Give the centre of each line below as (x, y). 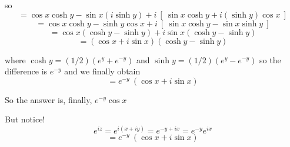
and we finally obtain (102, 71)
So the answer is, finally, (49, 99)
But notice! (25, 119)
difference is (26, 71)
